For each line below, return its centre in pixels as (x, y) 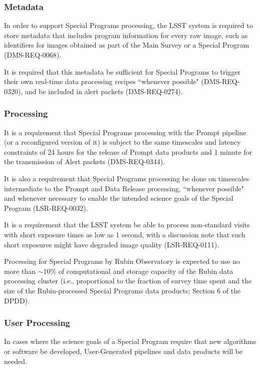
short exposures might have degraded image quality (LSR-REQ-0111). (112, 244)
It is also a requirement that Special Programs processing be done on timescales (127, 178)
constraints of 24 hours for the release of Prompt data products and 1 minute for (128, 151)
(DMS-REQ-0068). (33, 55)
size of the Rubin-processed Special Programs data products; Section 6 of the (122, 290)
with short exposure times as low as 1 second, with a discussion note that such (125, 234)
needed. (16, 361)
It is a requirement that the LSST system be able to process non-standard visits (127, 225)
